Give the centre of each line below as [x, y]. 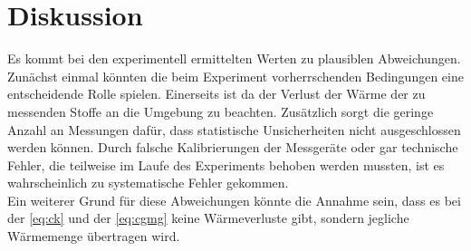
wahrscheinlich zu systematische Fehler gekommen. [148, 183]
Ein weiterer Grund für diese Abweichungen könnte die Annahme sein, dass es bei [234, 200]
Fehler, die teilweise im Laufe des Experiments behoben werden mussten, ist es [226, 164]
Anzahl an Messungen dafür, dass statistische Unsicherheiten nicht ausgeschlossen [234, 129]
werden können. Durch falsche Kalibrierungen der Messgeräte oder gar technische [233, 147]
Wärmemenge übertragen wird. [94, 236]
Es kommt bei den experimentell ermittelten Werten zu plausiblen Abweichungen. [234, 58]
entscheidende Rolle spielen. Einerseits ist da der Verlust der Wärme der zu [216, 94]
